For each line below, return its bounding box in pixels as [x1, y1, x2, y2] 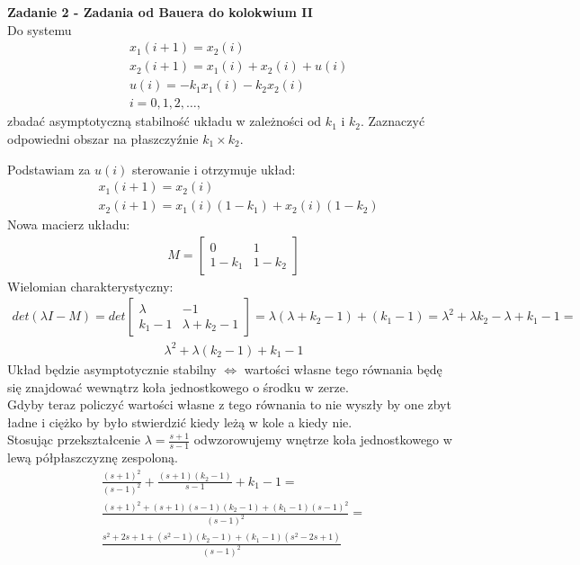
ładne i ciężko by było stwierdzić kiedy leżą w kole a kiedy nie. [7, 412, 352, 431]
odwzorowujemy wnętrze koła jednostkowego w [193, 430, 452, 449]
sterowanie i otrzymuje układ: [132, 159, 296, 178]
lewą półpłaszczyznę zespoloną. [7, 448, 178, 467]
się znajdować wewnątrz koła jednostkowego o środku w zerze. [7, 377, 349, 396]
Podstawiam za [7, 159, 91, 178]
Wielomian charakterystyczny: [7, 276, 174, 295]
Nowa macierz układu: [7, 215, 130, 234]
